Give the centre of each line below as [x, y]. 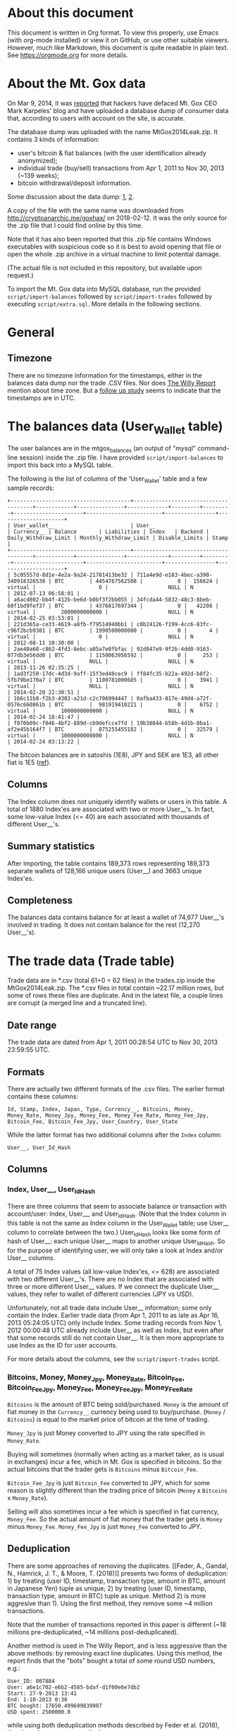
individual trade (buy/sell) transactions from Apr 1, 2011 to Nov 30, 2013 [121, 168]
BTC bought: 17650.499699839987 [55, 1706]
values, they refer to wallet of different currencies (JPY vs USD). [100, 1294]
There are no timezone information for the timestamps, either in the [105, 375]
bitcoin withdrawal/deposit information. [74, 183]
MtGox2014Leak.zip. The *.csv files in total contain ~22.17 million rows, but [116, 988]
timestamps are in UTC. [42, 397]
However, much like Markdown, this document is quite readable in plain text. [118, 47]
